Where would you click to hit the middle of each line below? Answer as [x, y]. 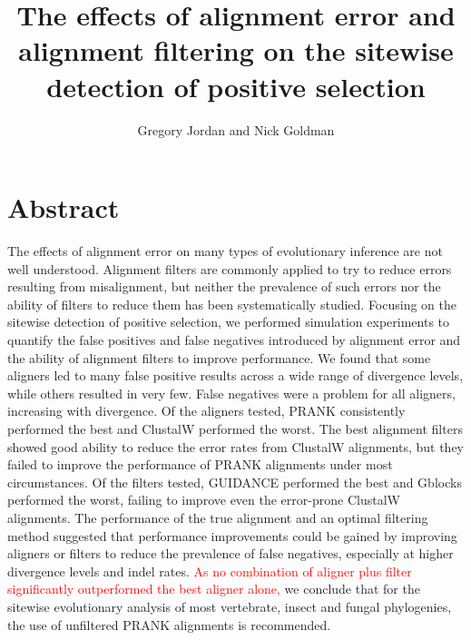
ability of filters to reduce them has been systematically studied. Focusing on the [232, 304]
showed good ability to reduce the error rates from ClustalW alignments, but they [235, 446]
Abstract [64, 207]
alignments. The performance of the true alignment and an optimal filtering [218, 517]
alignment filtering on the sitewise [236, 50]
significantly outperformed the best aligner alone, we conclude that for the [214, 589]
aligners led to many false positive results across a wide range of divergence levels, [235, 375]
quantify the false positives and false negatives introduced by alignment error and [234, 340]
